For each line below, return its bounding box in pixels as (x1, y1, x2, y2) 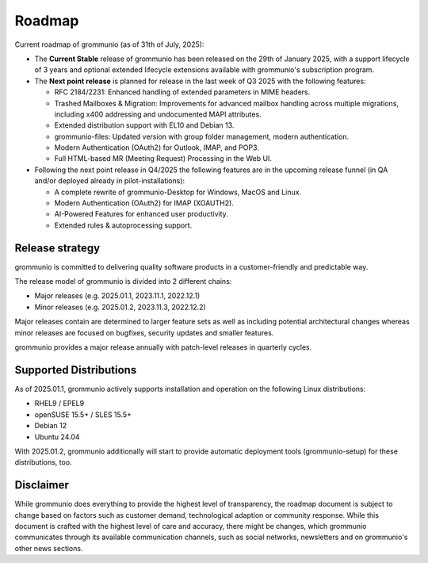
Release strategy (14, 241, 101, 255)
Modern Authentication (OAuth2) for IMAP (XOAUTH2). (54, 198, 234, 208)
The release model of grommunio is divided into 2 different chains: (14, 277, 232, 286)
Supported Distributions (14, 363, 137, 377)
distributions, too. (14, 458, 72, 467)
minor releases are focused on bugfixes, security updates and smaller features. (14, 327, 274, 337)
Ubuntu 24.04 (34, 432, 80, 442)
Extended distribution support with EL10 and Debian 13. (54, 121, 235, 130)
